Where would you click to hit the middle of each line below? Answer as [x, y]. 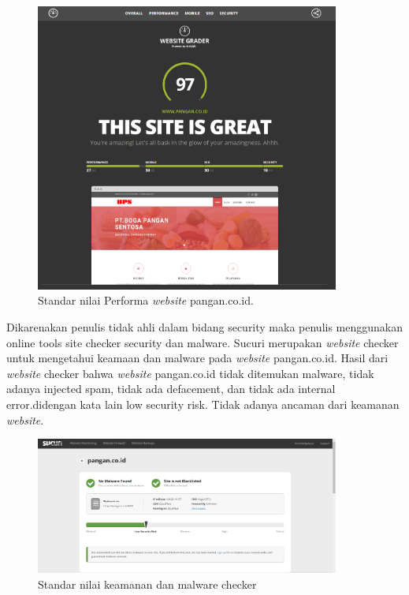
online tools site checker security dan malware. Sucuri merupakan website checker [203, 342]
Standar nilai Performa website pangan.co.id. [146, 300]
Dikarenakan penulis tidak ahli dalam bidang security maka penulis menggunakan [205, 327]
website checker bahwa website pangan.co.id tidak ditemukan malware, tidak [190, 373]
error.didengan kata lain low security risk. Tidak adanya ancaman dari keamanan [203, 404]
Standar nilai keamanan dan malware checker [147, 584]
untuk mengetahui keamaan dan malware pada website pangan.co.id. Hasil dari [197, 358]
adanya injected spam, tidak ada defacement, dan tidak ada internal [171, 389]
